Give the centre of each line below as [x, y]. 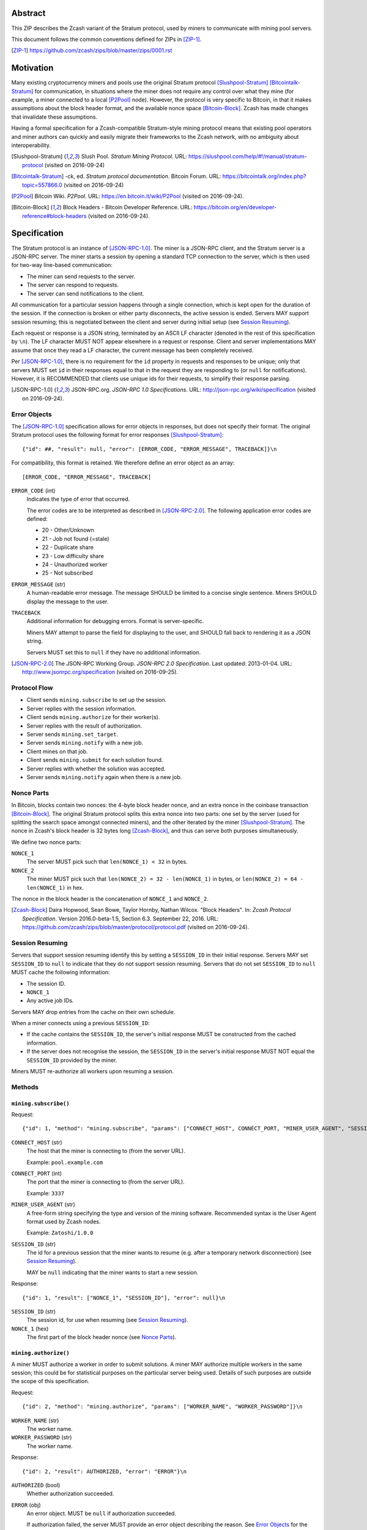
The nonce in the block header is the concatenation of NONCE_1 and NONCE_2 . [110, 899]
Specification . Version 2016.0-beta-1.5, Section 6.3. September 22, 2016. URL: [121, 919]
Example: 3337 [45, 1193]
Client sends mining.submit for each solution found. [95, 760]
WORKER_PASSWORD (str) [42, 1438]
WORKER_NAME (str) [35, 1420]
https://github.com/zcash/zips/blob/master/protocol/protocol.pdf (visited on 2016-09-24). [135, 927]
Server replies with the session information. [81, 708]
